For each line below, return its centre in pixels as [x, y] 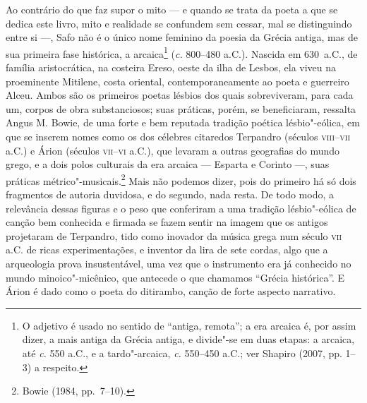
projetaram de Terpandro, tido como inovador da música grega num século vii [174, 235]
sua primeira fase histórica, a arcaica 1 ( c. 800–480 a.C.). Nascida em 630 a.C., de [182, 52]
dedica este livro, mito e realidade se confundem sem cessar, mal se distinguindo [179, 23]
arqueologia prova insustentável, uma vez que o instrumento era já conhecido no [179, 263]
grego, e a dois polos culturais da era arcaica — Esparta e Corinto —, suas [168, 164]
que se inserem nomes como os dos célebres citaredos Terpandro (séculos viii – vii [178, 136]
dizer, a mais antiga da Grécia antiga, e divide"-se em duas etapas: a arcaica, [188, 339]
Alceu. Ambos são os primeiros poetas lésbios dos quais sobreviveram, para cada [180, 95]
